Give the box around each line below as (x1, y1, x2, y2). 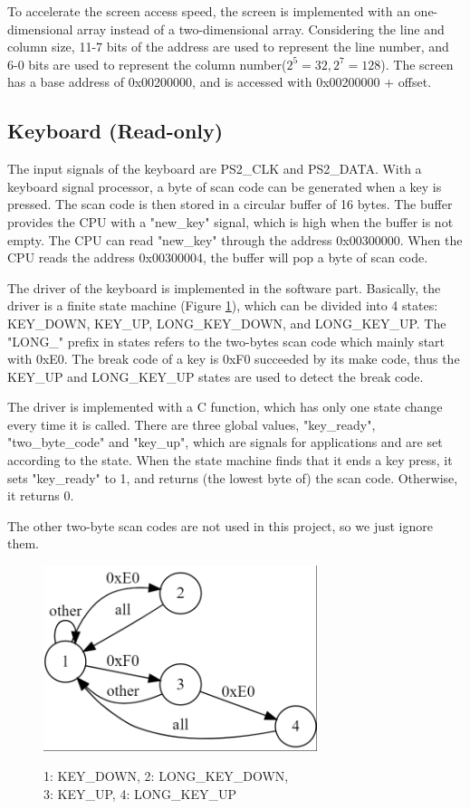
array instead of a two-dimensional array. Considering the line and (77, 19, 445, 38)
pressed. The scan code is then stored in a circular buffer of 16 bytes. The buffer (7, 195, 453, 214)
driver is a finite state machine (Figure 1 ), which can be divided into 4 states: (7, 296, 438, 315)
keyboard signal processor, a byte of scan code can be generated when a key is (7, 176, 442, 195)
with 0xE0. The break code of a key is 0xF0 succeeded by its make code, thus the (7, 349, 460, 368)
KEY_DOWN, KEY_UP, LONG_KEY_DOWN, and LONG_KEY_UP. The (7, 313, 446, 332)
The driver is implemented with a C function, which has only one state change (7, 397, 443, 416)
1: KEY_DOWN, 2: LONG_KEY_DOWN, (43, 766, 289, 785)
